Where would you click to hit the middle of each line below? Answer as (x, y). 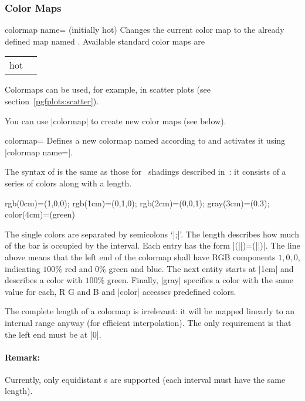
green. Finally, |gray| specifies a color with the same (200, 280)
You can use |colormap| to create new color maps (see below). (116, 120)
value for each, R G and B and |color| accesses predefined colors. (121, 291)
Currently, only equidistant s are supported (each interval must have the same (145, 379)
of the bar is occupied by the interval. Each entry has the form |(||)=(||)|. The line (152, 245)
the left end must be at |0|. (53, 334)
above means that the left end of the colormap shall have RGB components (140, 256)
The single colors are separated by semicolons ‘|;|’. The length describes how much (152, 234)
